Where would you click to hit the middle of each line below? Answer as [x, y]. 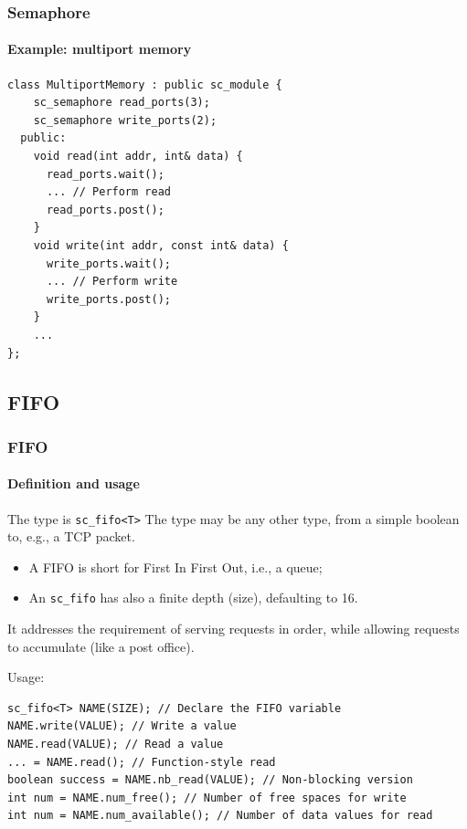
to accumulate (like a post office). [101, 646]
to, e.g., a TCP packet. [71, 536]
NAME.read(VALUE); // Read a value [116, 745]
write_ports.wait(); [108, 263]
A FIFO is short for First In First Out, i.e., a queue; [175, 567]
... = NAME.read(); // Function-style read [142, 762]
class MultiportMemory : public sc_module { [145, 84]
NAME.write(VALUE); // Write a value [122, 726]
